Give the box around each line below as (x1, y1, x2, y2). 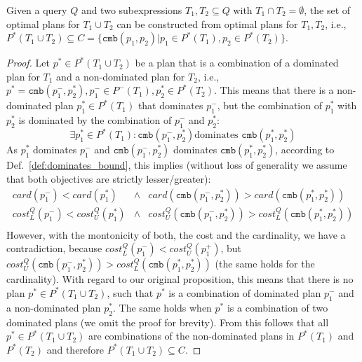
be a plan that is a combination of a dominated (135, 55, 339, 70)
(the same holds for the (215, 256, 315, 271)
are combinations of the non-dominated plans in (88, 328, 295, 343)
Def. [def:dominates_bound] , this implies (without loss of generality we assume (6, 158, 347, 172)
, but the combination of (217, 98, 322, 113)
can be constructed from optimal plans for (116, 16, 298, 31)
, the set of (304, 3, 351, 17)
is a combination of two (227, 300, 328, 314)
